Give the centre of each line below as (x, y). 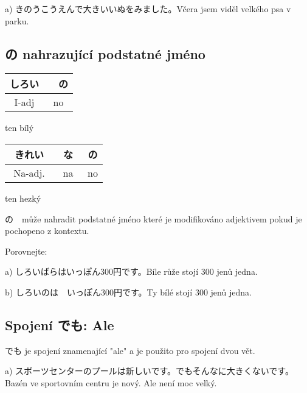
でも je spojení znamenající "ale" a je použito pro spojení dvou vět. (130, 350)
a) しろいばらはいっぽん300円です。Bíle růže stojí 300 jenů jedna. (131, 271)
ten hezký (23, 198)
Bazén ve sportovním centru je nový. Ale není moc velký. (111, 382)
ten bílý (19, 128)
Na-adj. (29, 172)
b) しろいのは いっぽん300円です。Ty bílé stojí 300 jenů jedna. (128, 292)
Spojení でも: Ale (60, 324)
